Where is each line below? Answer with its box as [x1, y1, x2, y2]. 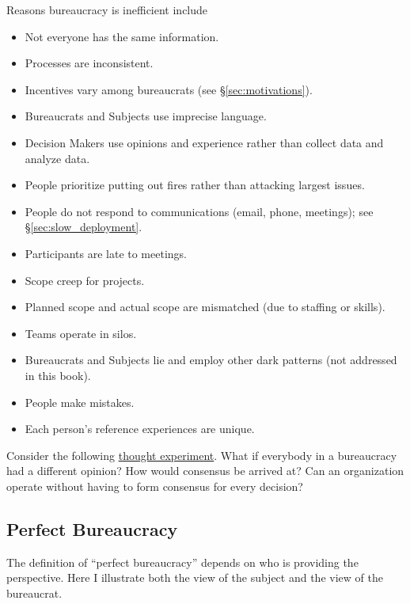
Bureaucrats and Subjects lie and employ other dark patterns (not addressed [25, 351, 397, 368]
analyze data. [25, 150, 90, 166]
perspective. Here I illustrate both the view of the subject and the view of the [6, 569, 383, 586]
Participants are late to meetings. [25, 245, 187, 261]
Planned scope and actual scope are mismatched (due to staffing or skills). [25, 298, 385, 315]
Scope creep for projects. [25, 272, 145, 288]
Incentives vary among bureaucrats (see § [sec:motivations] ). [25, 81, 313, 97]
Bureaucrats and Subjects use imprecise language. [25, 108, 267, 124]
